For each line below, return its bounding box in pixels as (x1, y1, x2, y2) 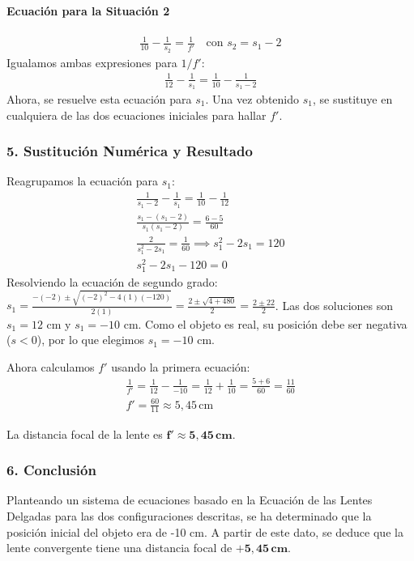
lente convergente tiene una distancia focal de (6, 539, 233, 556)
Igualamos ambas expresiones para (6, 53, 177, 70)
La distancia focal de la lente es (6, 425, 163, 442)
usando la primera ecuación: (111, 358, 250, 375)
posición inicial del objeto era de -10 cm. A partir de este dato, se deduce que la (6, 523, 403, 540)
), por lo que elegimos (36, 331, 145, 348)
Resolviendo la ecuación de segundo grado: (6, 274, 218, 291)
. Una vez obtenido (205, 90, 300, 107)
